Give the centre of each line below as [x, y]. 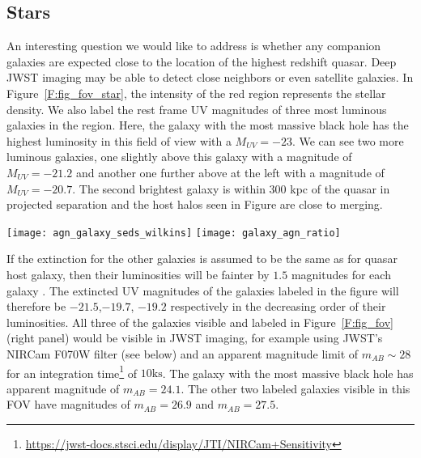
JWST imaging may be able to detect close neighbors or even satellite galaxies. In [210, 77]
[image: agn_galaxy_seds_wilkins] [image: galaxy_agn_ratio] [174, 233]
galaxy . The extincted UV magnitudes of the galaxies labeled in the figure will [203, 290]
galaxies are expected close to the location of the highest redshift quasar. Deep [202, 61]
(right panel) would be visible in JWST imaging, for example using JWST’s [195, 338]
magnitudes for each [341, 274]
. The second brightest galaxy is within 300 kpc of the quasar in [231, 188]
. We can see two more [348, 140]
